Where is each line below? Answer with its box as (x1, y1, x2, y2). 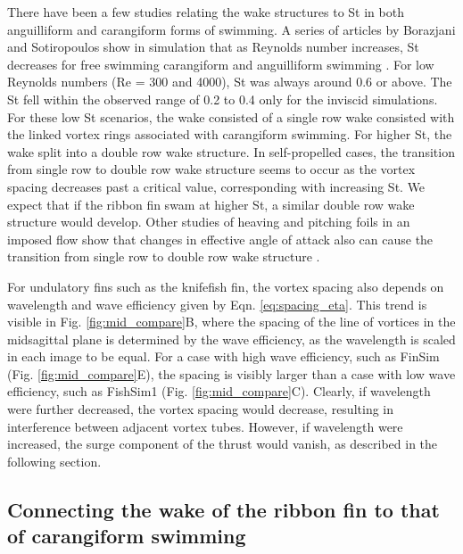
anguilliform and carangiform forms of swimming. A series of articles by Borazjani (7, 20, 456, 38)
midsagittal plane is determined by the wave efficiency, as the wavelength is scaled (7, 329, 456, 348)
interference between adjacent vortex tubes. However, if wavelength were (7, 417, 403, 435)
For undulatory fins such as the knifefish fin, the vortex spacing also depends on (7, 277, 444, 295)
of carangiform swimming (7, 522, 246, 550)
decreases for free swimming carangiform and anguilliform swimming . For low (7, 54, 434, 73)
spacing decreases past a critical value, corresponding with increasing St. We (7, 177, 426, 195)
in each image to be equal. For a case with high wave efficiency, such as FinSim (7, 347, 440, 366)
